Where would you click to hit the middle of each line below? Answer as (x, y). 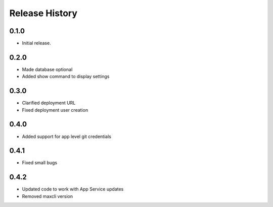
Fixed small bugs (40, 163)
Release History (43, 13)
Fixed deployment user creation (55, 110)
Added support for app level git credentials (66, 136)
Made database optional (47, 69)
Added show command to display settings (66, 77)
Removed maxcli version (48, 196)
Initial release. (36, 43)
